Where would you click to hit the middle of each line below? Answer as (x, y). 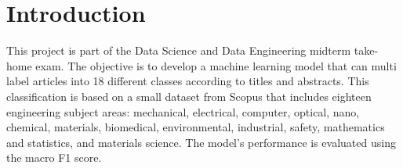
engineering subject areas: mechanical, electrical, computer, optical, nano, (183, 111)
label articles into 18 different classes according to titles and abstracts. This (188, 81)
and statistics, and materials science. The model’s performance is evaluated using (201, 142)
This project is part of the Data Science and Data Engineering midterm (179, 50)
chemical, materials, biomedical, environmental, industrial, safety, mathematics (196, 127)
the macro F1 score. (54, 157)
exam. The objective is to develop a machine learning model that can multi (216, 65)
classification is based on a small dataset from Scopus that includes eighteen (189, 96)
